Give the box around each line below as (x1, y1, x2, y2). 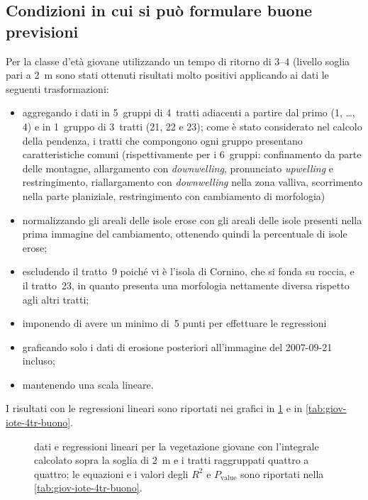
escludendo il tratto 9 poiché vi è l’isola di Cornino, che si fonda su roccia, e (22, 264, 355, 279)
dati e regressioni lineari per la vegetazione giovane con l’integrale (34, 438, 319, 453)
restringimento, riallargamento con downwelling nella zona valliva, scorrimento (22, 174, 363, 189)
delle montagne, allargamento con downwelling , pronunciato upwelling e (22, 160, 334, 175)
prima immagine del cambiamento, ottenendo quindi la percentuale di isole (22, 226, 347, 241)
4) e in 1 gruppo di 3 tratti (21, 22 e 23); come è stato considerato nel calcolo (22, 118, 362, 133)
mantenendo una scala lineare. (22, 377, 154, 391)
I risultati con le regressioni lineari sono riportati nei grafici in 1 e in (6, 401, 303, 416)
